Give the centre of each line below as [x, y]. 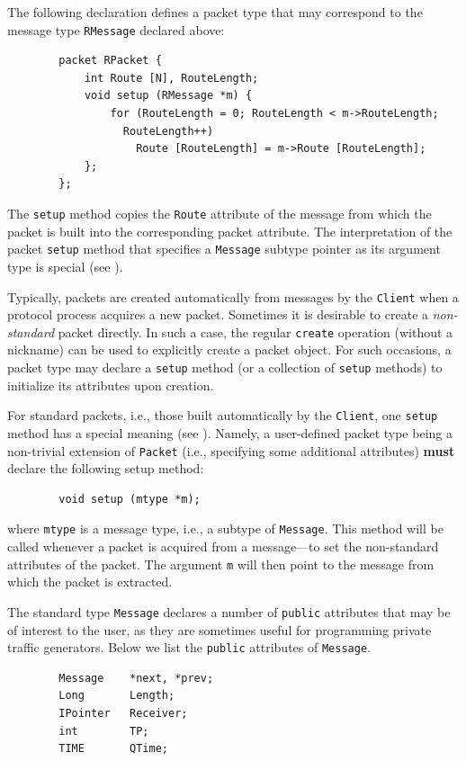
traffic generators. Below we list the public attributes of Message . [189, 647]
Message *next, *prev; [136, 678]
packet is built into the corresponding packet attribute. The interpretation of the [230, 231]
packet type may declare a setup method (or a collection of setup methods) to [225, 367]
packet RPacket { [110, 61]
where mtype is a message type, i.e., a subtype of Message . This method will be [225, 528]
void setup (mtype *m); [130, 499]
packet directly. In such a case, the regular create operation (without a [255, 331]
